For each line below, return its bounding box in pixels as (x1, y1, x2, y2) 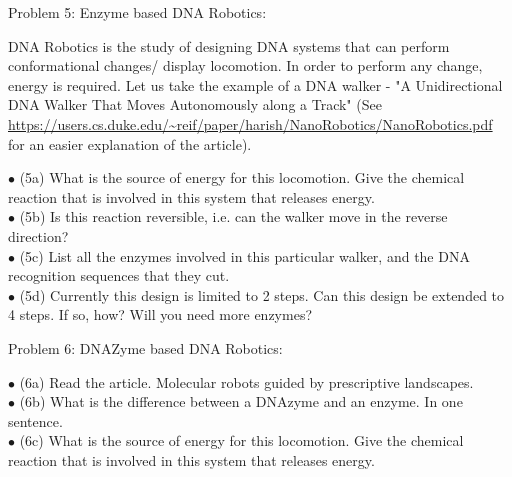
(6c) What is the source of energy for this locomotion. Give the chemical (19, 430, 464, 451)
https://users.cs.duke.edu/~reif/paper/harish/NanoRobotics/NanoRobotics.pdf (8, 113, 493, 134)
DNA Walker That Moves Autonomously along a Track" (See (8, 94, 382, 115)
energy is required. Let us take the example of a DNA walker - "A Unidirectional (8, 74, 503, 95)
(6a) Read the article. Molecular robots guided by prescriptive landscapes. (19, 371, 474, 392)
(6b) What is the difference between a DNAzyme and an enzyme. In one (19, 391, 463, 412)
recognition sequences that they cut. (8, 265, 230, 286)
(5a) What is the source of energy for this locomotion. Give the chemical (19, 167, 465, 188)
